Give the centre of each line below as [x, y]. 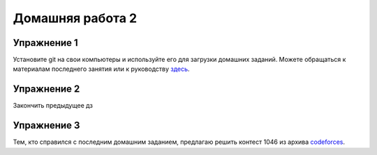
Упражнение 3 [46, 125]
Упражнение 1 [45, 43]
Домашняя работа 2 [75, 18]
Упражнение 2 [46, 89]
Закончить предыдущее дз [53, 106]
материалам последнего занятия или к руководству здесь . [101, 69]
